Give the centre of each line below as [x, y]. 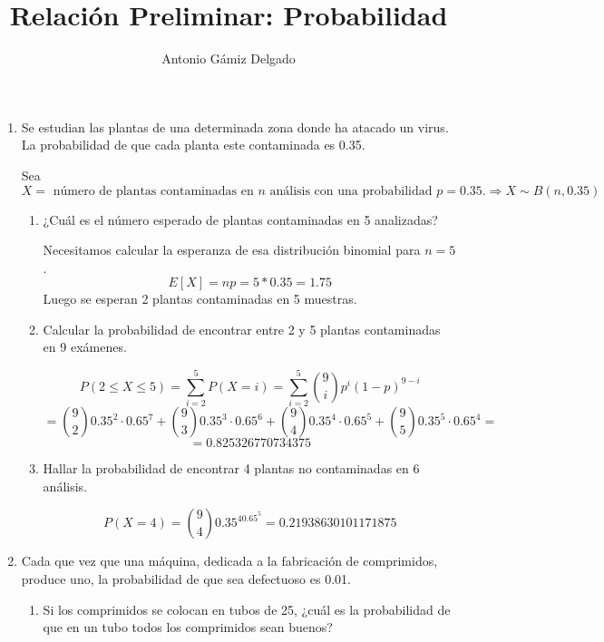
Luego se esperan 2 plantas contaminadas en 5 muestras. [200, 299]
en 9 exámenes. [85, 347]
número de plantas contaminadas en [153, 191]
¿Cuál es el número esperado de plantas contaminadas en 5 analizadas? [240, 219]
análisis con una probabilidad [351, 191]
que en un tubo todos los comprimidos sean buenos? [188, 627]
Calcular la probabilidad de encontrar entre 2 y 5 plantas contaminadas [242, 329]
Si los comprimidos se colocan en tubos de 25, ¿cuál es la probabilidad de [247, 609]
